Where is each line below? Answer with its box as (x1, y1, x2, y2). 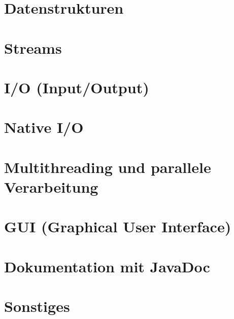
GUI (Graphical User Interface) (4, 216, 231, 237)
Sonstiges (4, 296, 70, 316)
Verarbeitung (4, 176, 98, 197)
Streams (4, 37, 62, 58)
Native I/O (4, 117, 84, 137)
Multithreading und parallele (4, 156, 211, 177)
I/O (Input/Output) (4, 77, 149, 97)
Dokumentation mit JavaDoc (4, 256, 210, 276)
